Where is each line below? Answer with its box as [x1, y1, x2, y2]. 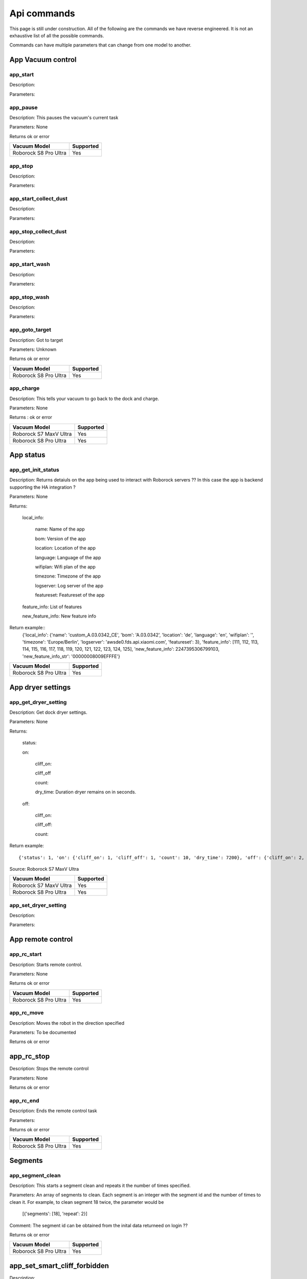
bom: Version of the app [35, 535, 86, 542]
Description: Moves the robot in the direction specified [9, 1020, 125, 1026]
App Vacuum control [9, 55, 77, 64]
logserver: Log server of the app [35, 582, 103, 588]
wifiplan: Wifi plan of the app [35, 563, 96, 570]
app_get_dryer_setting [9, 698, 67, 705]
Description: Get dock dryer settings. [9, 709, 87, 716]
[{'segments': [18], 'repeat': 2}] [22, 1210, 88, 1217]
